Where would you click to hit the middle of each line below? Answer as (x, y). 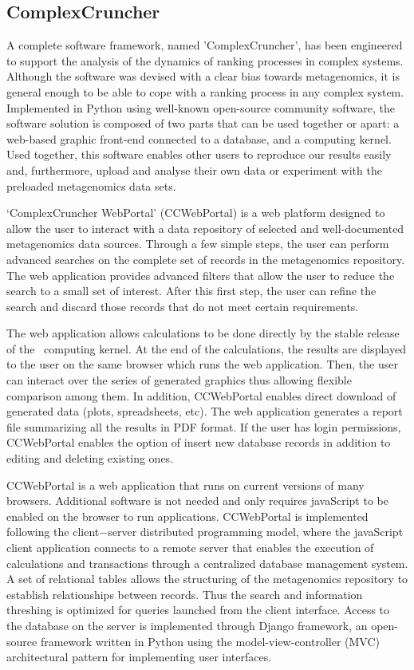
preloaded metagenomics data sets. (91, 185)
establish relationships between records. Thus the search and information (185, 594)
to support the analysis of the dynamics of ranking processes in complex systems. (205, 60)
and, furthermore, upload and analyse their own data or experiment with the (194, 169)
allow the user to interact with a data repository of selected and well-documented (205, 228)
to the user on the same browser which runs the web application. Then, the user (202, 364)
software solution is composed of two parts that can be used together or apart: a (203, 123)
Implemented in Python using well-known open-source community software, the (201, 107)
